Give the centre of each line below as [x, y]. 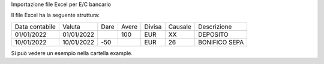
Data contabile [35, 27]
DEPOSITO [213, 34]
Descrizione [215, 27]
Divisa [153, 27]
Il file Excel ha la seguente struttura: [55, 15]
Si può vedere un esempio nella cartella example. [72, 53]
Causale [180, 27]
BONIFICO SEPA [221, 42]
